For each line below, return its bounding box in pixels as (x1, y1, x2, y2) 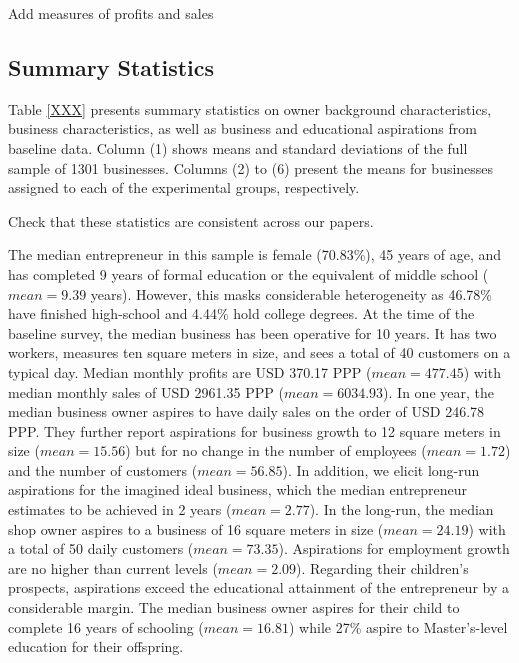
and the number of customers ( (8, 459, 198, 480)
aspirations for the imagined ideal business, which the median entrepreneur (8, 479, 468, 500)
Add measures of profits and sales (8, 3, 214, 23)
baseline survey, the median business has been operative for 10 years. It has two (8, 322, 497, 343)
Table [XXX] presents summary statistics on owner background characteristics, (8, 98, 492, 119)
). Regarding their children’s (296, 557, 469, 578)
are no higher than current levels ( (8, 557, 218, 578)
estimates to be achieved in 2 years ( (8, 499, 232, 520)
